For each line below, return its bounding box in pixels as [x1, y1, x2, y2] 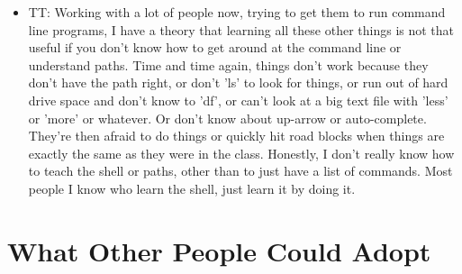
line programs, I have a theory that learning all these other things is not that [28, 20, 455, 39]
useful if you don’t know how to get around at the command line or [28, 38, 402, 57]
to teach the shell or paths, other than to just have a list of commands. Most [28, 161, 453, 180]
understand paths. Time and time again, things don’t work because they [28, 55, 429, 74]
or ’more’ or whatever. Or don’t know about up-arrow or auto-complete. [28, 108, 427, 127]
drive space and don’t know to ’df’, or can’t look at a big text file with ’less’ [28, 90, 448, 109]
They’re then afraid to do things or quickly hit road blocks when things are [28, 126, 445, 145]
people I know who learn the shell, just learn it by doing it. [28, 178, 356, 197]
